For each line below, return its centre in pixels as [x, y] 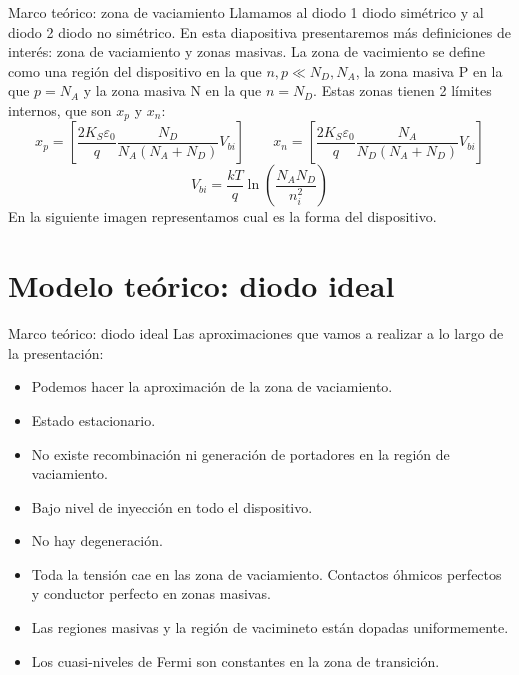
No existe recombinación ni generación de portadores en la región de [240, 453]
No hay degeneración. [97, 540]
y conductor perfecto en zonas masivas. [151, 593]
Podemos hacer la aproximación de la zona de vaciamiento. [212, 386]
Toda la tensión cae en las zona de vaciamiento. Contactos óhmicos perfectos [266, 573]
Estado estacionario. [93, 419]
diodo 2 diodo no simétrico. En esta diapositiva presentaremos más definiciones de [259, 31]
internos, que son [60, 109]
